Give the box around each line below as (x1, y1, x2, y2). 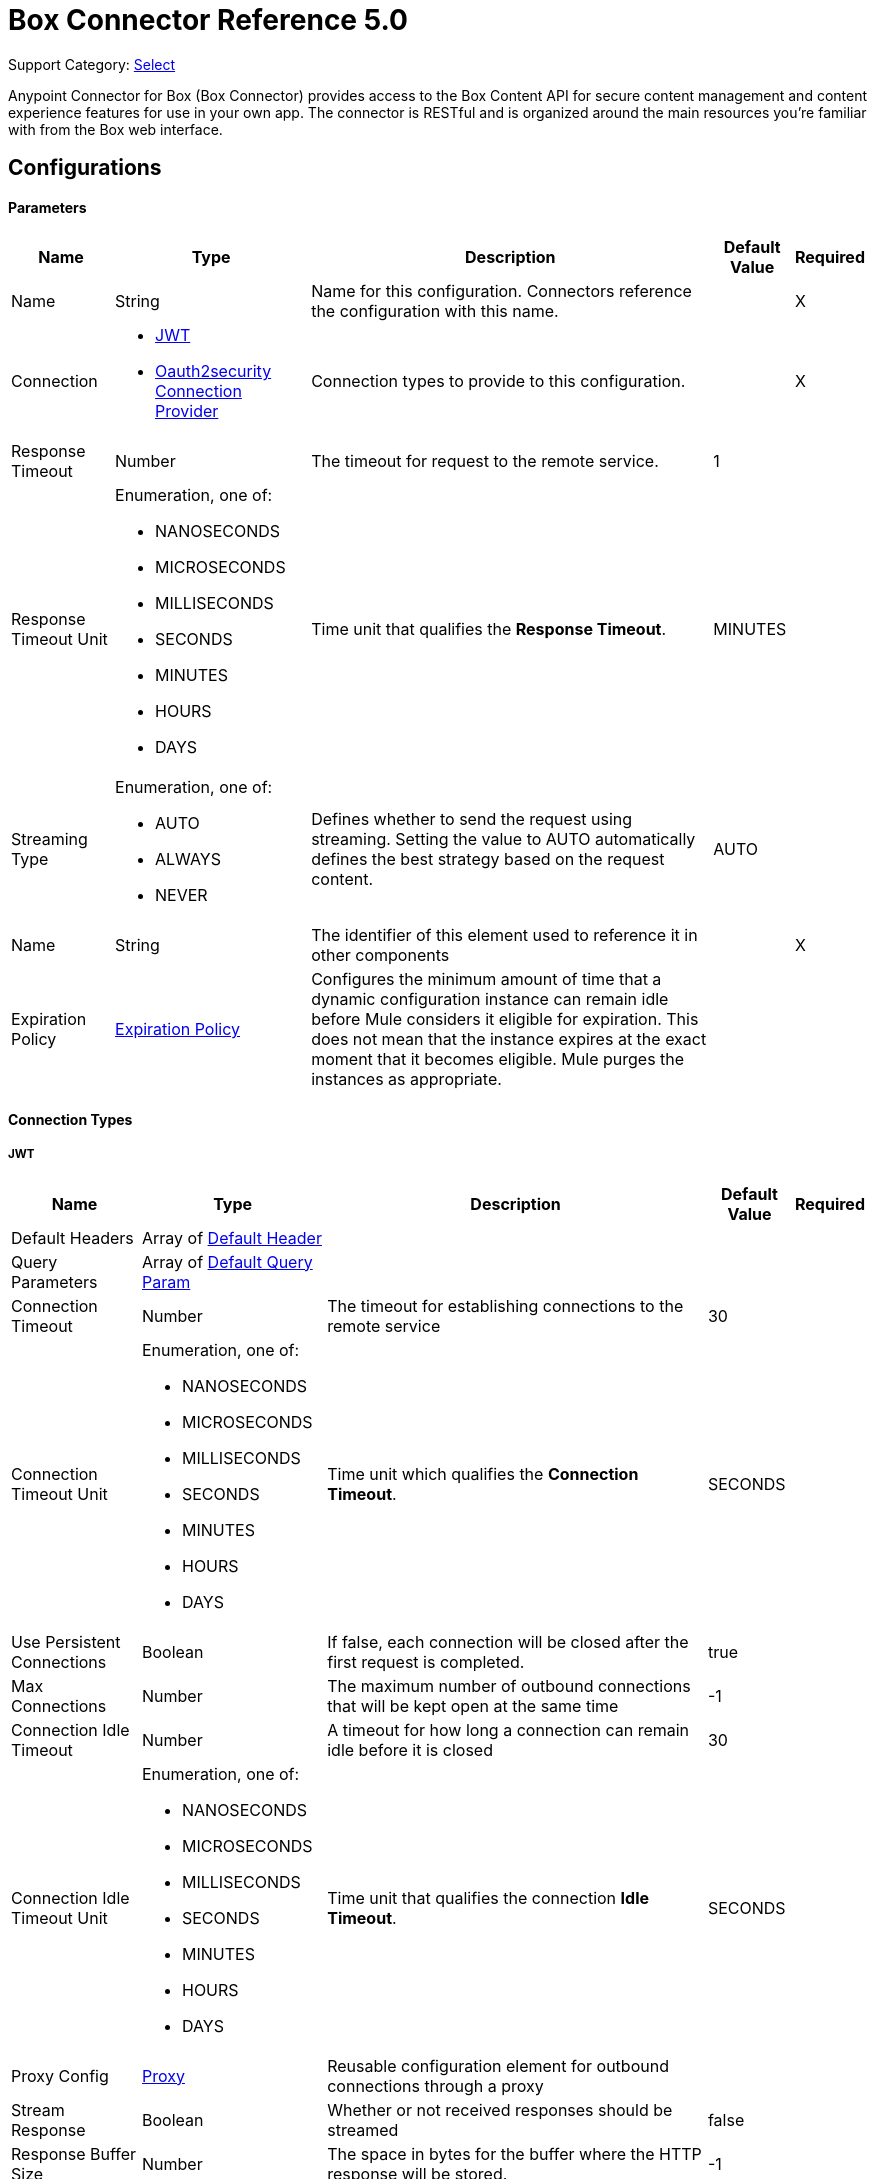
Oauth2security (155, 361, 272, 382)
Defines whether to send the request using (311, 809, 633, 830)
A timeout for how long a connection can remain (327, 1719, 690, 1740)
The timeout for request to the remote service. (311, 451, 659, 472)
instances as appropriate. (311, 1069, 502, 1090)
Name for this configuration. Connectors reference (311, 281, 692, 302)
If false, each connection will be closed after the (327, 1631, 689, 1652)
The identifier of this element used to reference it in (311, 925, 698, 946)
